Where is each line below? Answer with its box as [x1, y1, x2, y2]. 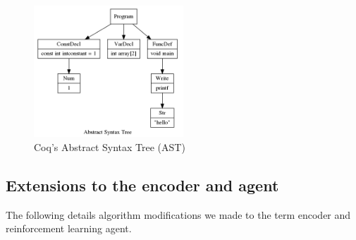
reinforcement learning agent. [6, 221, 132, 236]
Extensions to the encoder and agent [6, 174, 279, 196]
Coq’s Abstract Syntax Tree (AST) [34, 139, 185, 154]
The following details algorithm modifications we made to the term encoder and [6, 207, 351, 222]
